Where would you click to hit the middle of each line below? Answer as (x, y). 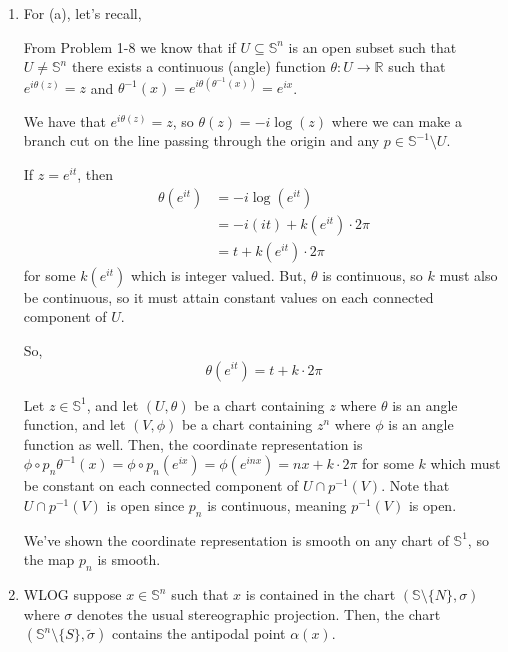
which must (465, 463)
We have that (64, 120)
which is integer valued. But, (218, 274)
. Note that (415, 485)
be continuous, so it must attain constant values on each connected (228, 296)
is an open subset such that (372, 46)
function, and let (74, 424)
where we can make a (396, 120)
